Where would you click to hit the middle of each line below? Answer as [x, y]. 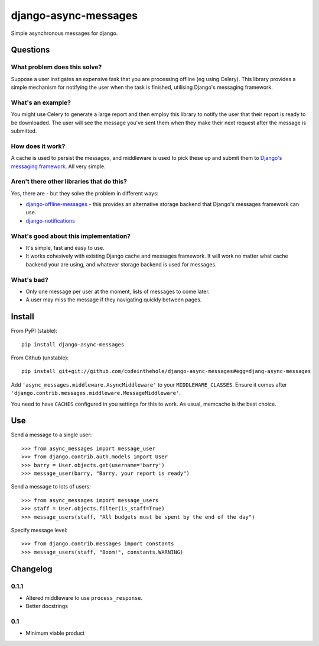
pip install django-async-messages [73, 344]
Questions [30, 50]
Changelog [32, 569]
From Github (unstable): [40, 358]
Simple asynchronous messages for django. [64, 33]
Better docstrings [47, 606]
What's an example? [41, 102]
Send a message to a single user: [51, 435]
